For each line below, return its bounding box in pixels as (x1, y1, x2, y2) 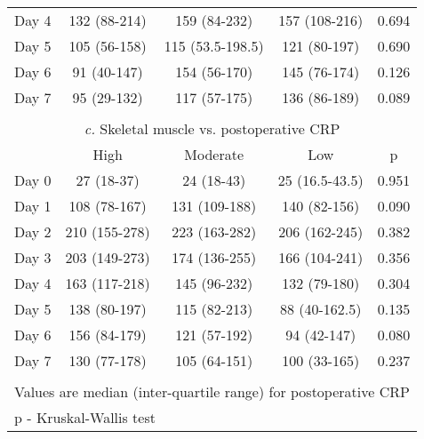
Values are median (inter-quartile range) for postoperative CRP (14, 381, 410, 402)
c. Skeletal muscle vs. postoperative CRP (84, 118, 340, 139)
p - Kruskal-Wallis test (14, 407, 156, 427)
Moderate (184, 144, 244, 164)
